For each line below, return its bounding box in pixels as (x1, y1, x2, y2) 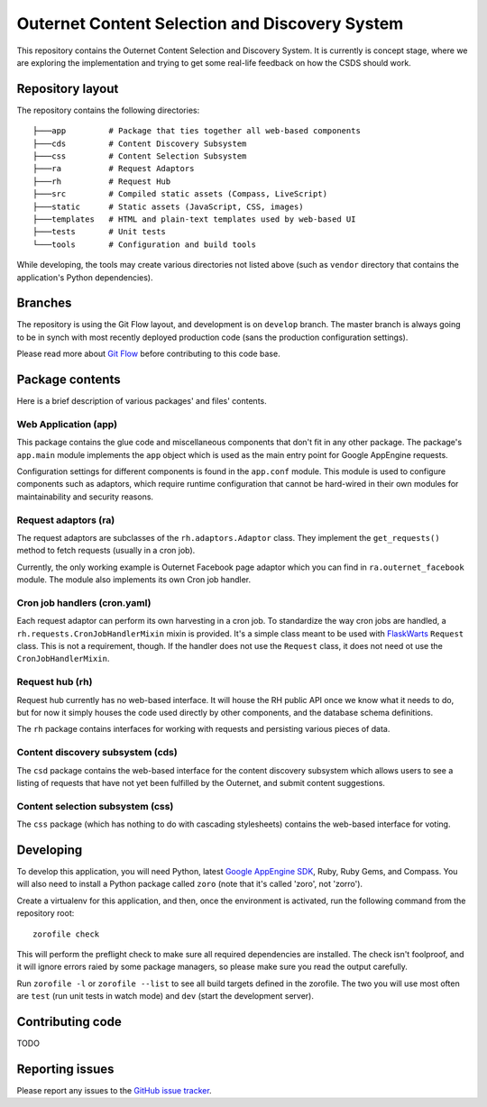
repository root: (16, 908, 75, 919)
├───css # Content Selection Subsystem (32, 151, 247, 161)
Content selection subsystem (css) (16, 800, 174, 812)
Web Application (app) (16, 417, 117, 430)
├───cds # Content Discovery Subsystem (32, 138, 247, 149)
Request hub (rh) (16, 676, 93, 689)
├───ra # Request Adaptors (32, 163, 195, 174)
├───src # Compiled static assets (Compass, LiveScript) (32, 189, 328, 199)
